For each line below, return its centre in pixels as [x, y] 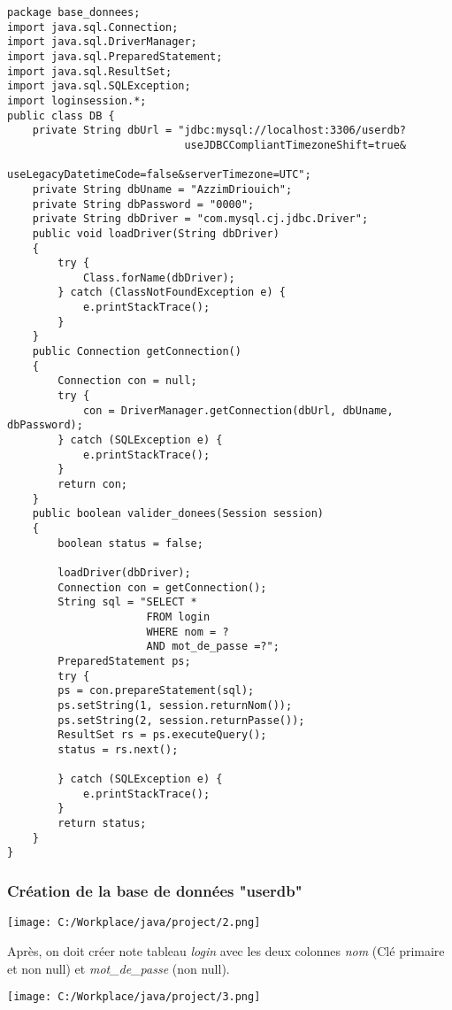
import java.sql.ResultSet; [90, 71]
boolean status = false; [130, 543]
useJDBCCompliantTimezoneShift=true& [295, 145]
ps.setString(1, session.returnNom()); [175, 705]
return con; [93, 484]
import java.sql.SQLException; [99, 86]
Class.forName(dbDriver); [159, 278]
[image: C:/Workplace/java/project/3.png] [134, 997]
